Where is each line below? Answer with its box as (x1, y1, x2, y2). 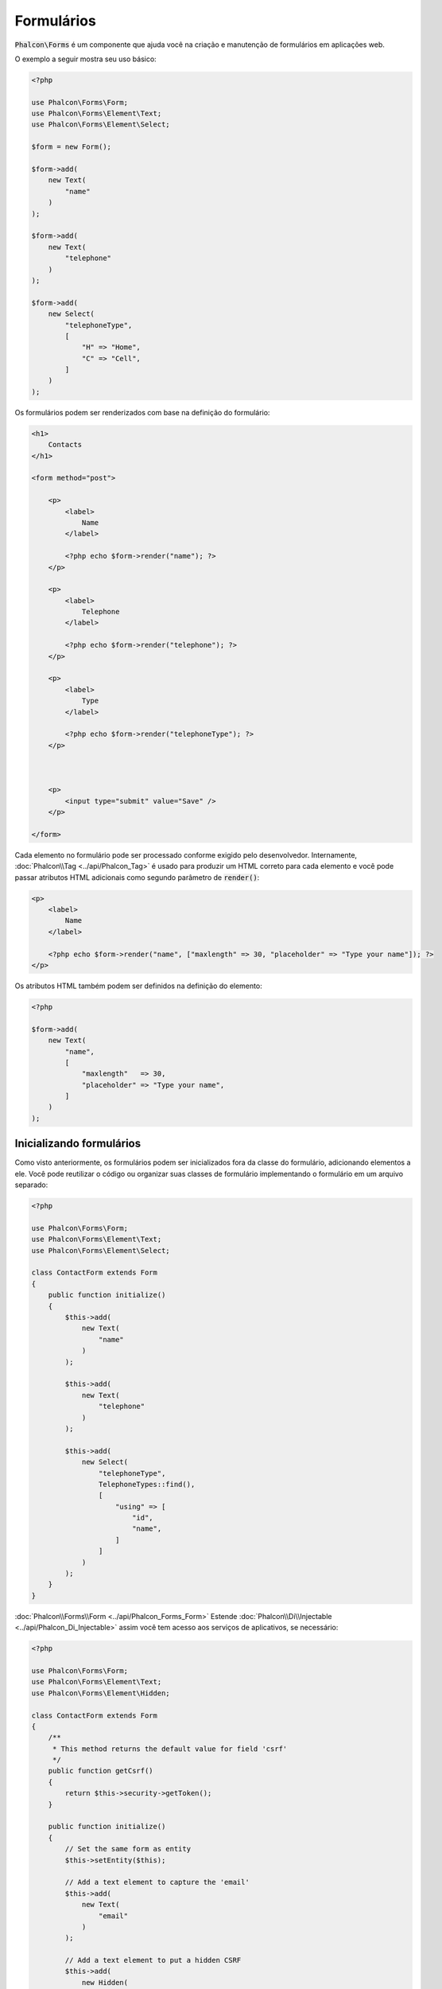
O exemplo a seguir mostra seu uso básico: (14, 54, 157, 64)
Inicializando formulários (14, 1137, 142, 1150)
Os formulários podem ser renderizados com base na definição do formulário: (14, 407, 270, 417)
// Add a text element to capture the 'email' (64, 1878, 250, 1887)
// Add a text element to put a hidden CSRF (64, 1956, 242, 1965)
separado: (14, 1180, 48, 1189)
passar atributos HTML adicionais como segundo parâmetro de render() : (14, 872, 260, 882)
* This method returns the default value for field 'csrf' (52, 1744, 288, 1754)
